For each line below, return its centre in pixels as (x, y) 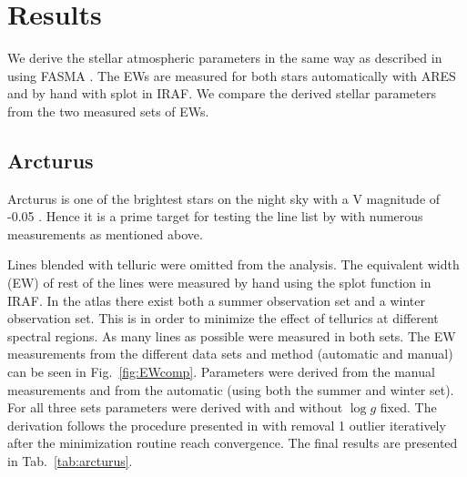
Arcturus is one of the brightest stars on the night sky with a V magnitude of (224, 198)
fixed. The (408, 407)
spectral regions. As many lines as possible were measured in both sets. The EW (232, 335)
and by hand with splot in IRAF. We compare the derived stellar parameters (222, 93)
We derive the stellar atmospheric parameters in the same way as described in (225, 58)
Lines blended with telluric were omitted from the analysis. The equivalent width (233, 264)
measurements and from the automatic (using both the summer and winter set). (231, 389)
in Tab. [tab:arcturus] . (70, 461)
